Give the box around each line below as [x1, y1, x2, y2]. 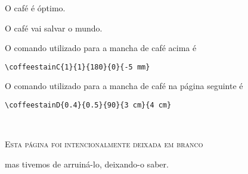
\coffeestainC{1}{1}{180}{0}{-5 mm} [5, 62, 150, 71]
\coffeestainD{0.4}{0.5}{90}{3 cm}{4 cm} [5, 101, 172, 110]
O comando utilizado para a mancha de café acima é [5, 42, 197, 54]
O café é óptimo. [5, 2, 66, 14]
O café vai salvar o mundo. [5, 21, 103, 34]
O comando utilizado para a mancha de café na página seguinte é [5, 80, 243, 92]
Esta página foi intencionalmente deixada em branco [5, 138, 203, 150]
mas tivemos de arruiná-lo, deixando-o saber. [5, 157, 169, 170]
